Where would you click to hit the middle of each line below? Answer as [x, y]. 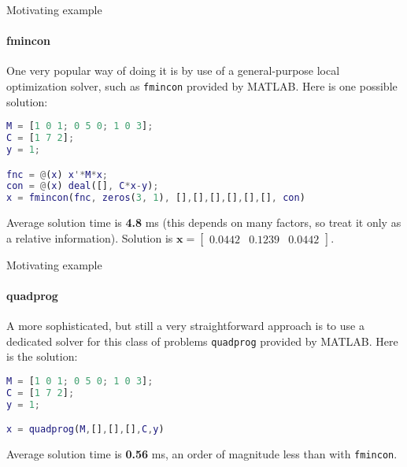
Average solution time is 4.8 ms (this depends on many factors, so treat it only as [204, 222]
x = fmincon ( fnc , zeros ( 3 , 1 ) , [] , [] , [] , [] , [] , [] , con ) [156, 198]
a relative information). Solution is [90, 237]
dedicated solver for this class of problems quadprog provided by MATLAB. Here [202, 341]
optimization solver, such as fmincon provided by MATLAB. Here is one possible [202, 85]
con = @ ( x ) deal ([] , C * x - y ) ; [83, 186]
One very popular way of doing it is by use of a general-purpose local [173, 70]
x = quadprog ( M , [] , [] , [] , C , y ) [85, 430]
